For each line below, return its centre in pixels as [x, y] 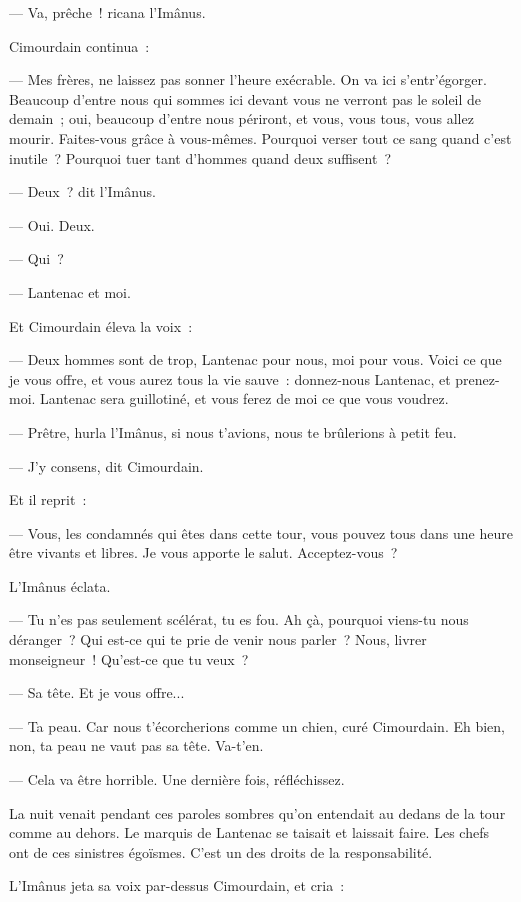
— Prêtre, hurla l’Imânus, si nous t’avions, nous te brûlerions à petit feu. [233, 431]
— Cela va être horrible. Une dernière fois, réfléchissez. [177, 779]
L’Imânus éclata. [60, 585]
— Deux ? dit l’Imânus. [82, 191]
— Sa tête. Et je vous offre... [97, 692]
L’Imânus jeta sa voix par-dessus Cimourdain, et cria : [177, 885]
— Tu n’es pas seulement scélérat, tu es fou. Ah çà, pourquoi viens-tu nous [239, 619]
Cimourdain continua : [79, 45]
